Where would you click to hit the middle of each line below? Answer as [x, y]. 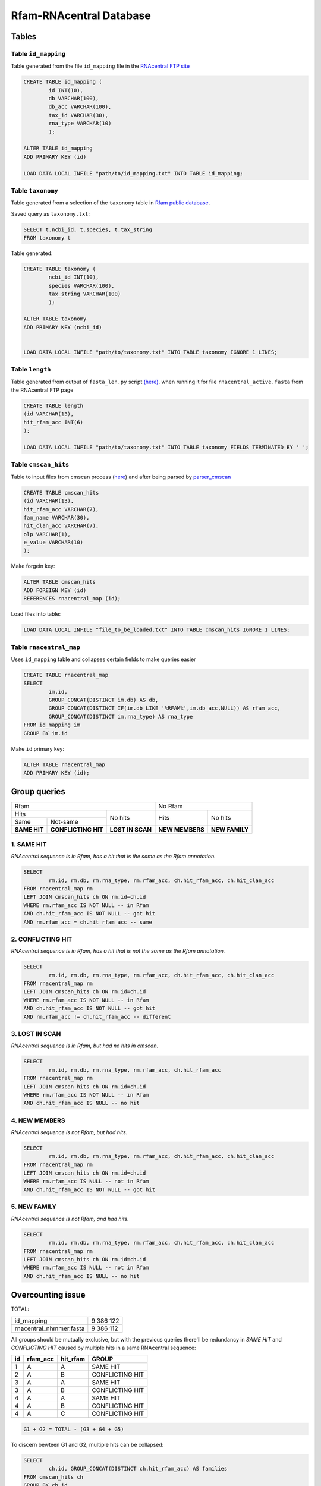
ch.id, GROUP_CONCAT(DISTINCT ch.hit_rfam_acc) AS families [138, 1469]
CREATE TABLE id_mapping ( [63, 82]
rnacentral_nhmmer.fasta [50, 1328]
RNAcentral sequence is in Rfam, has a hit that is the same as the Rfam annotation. [114, 857]
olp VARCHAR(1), [47, 534]
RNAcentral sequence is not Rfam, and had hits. [70, 1219]
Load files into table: [36, 614]
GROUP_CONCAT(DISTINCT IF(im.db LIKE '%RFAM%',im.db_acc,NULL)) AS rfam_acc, [164, 708]
